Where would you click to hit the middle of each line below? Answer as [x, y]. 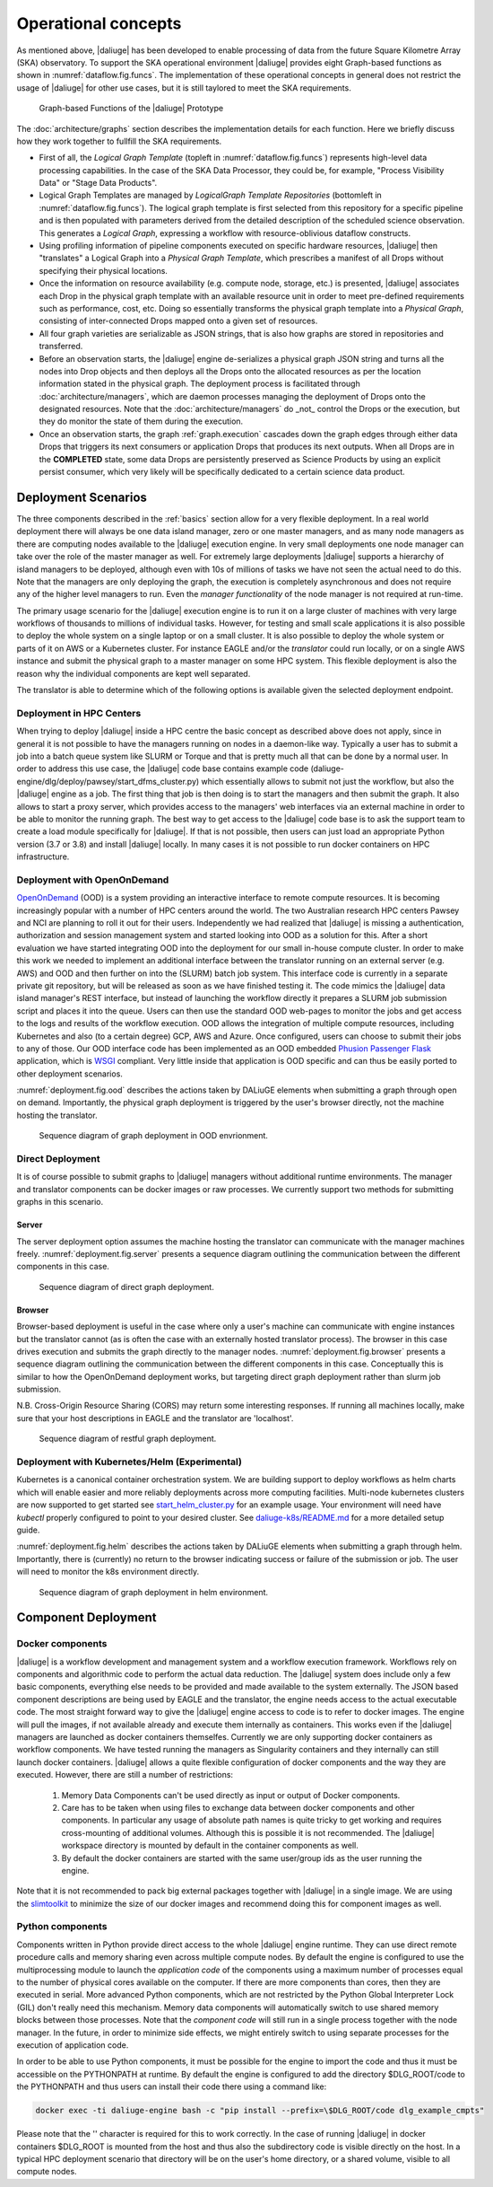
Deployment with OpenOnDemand [93, 880]
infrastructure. [43, 856]
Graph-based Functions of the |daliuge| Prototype [131, 109]
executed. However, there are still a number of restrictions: [125, 1775]
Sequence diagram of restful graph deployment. [128, 1439]
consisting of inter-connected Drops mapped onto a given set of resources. [178, 321]
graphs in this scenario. [60, 1202]
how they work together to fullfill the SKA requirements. [119, 141]
